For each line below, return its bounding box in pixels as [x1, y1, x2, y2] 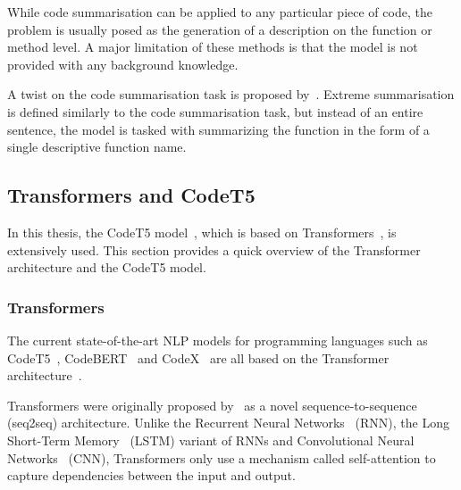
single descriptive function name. [7, 137, 187, 156]
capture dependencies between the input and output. [7, 466, 296, 485]
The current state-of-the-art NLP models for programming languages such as [7, 330, 428, 349]
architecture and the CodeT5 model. [7, 258, 206, 277]
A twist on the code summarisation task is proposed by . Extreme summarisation [7, 85, 455, 104]
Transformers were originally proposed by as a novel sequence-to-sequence [7, 395, 417, 414]
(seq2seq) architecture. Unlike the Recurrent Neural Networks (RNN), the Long [7, 413, 449, 432]
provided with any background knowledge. [7, 54, 239, 73]
